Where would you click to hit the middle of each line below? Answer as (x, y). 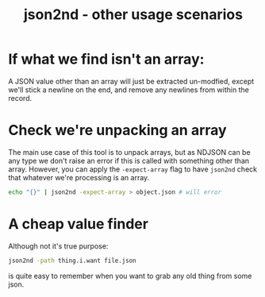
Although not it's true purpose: (58, 246)
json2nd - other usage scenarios (133, 15)
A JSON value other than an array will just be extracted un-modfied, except (131, 81)
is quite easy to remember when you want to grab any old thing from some (130, 276)
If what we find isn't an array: (106, 59)
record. (20, 98)
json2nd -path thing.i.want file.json (72, 260)
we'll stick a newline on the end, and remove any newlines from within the (129, 90)
